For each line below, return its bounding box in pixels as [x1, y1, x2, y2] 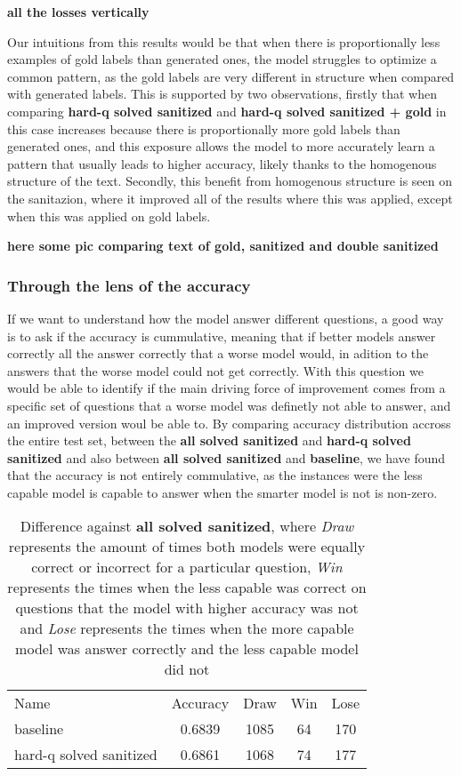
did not [164, 659, 210, 680]
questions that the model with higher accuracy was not [15, 597, 359, 619]
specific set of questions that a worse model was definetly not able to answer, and [7, 396, 451, 414]
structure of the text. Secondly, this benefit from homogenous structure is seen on [7, 172, 452, 190]
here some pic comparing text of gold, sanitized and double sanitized [7, 236, 439, 255]
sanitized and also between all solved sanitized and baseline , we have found [7, 448, 446, 467]
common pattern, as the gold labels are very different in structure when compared [7, 67, 455, 85]
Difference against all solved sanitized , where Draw [20, 516, 354, 537]
